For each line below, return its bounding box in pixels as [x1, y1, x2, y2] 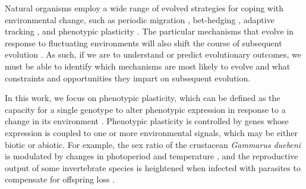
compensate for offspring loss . [5, 173, 115, 185]
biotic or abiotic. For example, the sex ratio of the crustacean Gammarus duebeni [5, 138, 301, 150]
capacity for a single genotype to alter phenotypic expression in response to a [5, 103, 286, 115]
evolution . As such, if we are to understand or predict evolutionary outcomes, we [5, 48, 302, 61]
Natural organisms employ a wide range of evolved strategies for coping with [5, 2, 284, 14]
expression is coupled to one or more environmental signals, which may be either [5, 126, 298, 138]
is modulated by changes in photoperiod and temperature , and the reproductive [5, 150, 298, 162]
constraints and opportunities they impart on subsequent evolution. [5, 71, 251, 84]
